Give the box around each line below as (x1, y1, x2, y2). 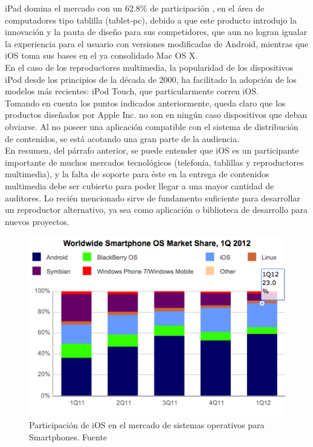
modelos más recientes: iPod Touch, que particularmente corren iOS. (5, 85, 259, 97)
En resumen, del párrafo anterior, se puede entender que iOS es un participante (5, 144, 299, 157)
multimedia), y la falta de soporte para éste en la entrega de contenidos (5, 168, 269, 180)
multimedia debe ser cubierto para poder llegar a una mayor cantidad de (5, 179, 274, 192)
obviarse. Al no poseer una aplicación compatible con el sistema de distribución (5, 120, 298, 132)
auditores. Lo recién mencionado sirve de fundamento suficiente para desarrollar (5, 191, 300, 204)
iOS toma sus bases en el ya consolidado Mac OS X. (5, 49, 198, 62)
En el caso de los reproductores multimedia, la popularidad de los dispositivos (5, 60, 293, 73)
